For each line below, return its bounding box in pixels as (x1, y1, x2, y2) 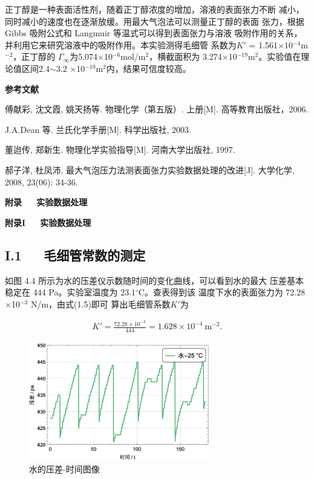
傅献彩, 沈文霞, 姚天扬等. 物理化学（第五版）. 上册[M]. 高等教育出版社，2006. (5, 103, 309, 115)
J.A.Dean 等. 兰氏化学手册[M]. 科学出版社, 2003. (5, 123, 192, 135)
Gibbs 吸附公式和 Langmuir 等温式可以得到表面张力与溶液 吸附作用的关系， (5, 27, 303, 39)
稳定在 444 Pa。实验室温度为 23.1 (5, 286, 136, 298)
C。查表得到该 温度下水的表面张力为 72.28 (138, 286, 306, 298)
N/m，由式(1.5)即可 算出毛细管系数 (30, 297, 171, 310)
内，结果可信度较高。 (106, 62, 191, 74)
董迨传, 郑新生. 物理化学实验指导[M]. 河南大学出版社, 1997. (5, 143, 235, 156)
